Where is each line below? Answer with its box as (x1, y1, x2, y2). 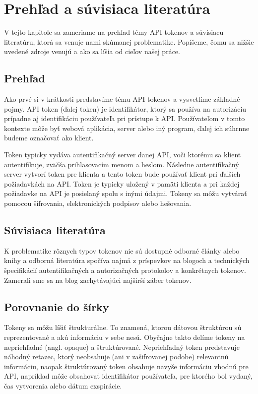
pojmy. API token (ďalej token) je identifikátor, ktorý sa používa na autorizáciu (4, 103, 247, 114)
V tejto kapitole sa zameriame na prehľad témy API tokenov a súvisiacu (4, 27, 224, 37)
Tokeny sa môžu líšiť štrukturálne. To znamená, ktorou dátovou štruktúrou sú (4, 322, 242, 332)
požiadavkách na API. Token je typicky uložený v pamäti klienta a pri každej (4, 178, 240, 189)
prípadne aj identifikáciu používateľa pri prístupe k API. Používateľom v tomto (4, 113, 245, 124)
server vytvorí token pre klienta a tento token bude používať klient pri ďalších (4, 169, 241, 179)
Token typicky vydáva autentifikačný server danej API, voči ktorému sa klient (4, 149, 241, 160)
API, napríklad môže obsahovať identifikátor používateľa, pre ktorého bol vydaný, (4, 371, 253, 381)
